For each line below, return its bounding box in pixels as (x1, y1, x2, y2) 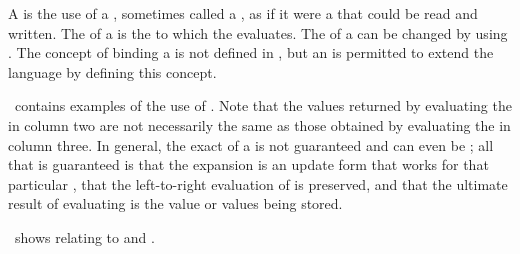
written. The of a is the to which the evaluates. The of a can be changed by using (8, 22, 508, 43)
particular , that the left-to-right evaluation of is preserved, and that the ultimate (8, 173, 508, 194)
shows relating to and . (14, 226, 155, 247)
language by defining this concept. (8, 61, 217, 82)
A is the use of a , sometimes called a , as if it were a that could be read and (8, 3, 478, 23)
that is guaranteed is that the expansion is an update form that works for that (8, 154, 489, 175)
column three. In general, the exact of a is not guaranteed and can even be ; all (8, 134, 494, 155)
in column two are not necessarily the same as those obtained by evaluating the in (8, 114, 511, 135)
